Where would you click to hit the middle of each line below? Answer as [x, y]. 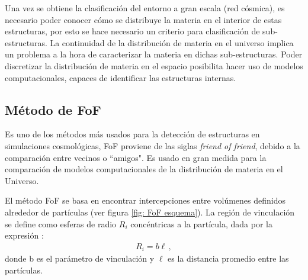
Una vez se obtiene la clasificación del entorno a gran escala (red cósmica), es [145, 8]
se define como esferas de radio [61, 223]
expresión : [24, 235]
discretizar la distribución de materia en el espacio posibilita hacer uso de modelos [154, 65]
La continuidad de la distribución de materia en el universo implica [172, 42]
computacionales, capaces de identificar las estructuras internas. [121, 77]
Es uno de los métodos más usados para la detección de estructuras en [132, 134]
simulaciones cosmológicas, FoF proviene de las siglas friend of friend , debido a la [153, 145]
